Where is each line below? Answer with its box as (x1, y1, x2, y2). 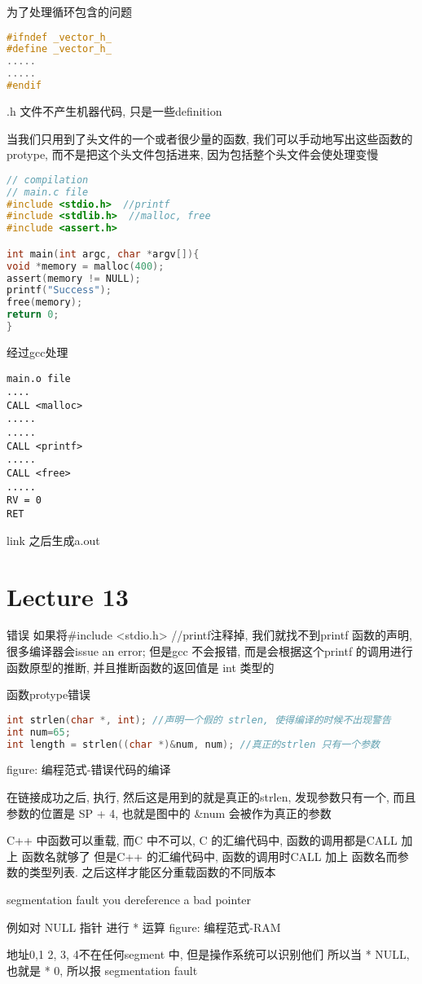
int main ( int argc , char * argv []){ (7, 248, 200, 260)
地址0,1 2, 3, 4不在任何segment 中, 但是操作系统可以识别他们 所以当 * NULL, (7, 946, 410, 963)
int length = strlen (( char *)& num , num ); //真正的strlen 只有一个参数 (7, 738, 380, 750)
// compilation (7, 174, 89, 186)
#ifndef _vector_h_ (7, 31, 112, 43)
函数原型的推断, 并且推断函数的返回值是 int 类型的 (7, 658, 275, 675)
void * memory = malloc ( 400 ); (7, 260, 165, 272)
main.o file (7, 372, 71, 384)
